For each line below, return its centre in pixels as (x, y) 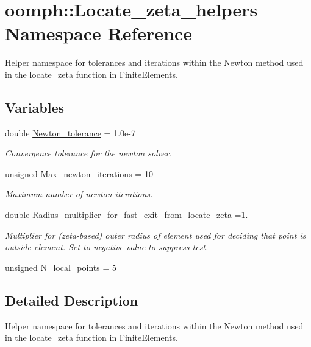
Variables (35, 107)
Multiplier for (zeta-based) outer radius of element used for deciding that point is (155, 235)
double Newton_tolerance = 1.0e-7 (70, 132)
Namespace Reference (98, 33)
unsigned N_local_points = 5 (61, 267)
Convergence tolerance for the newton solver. (88, 153)
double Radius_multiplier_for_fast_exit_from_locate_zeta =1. (127, 215)
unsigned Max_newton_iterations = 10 (79, 173)
